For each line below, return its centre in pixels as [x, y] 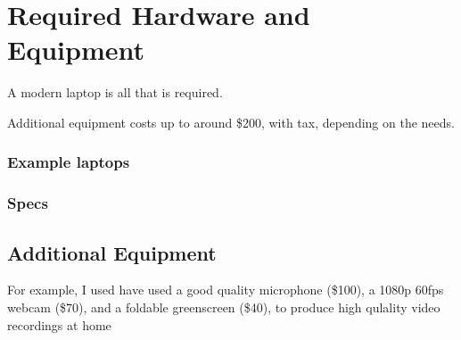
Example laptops [69, 162]
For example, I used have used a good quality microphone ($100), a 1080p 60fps [226, 290]
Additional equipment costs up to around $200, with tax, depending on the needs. [231, 122]
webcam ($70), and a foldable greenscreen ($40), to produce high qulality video [224, 307]
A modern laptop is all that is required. [115, 92]
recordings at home [59, 324]
